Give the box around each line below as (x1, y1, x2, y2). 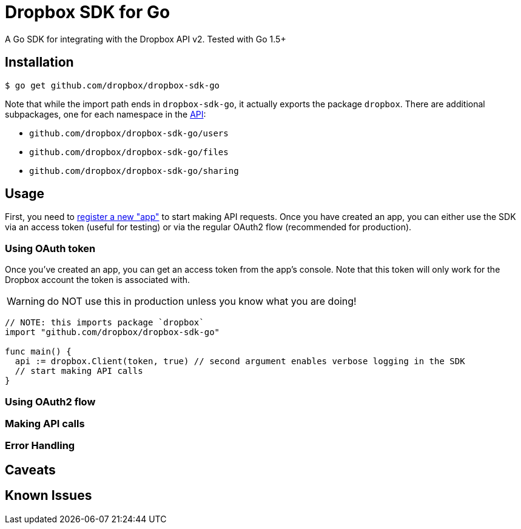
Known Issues (5, 488, 92, 504)
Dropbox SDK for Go (5, 2, 170, 22)
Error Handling (5, 439, 75, 452)
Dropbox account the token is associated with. (5, 274, 190, 285)
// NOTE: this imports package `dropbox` (5, 318, 204, 328)
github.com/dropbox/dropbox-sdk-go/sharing (29, 165, 239, 176)
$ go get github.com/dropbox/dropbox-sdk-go (5, 80, 220, 90)
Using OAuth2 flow (5, 395, 96, 408)
